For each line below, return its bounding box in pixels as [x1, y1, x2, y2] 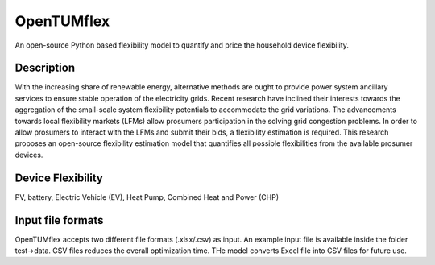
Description [14, 61, 76, 75]
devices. [14, 150, 43, 159]
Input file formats [14, 213, 104, 227]
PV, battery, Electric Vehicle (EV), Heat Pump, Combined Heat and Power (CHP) [14, 192, 280, 201]
